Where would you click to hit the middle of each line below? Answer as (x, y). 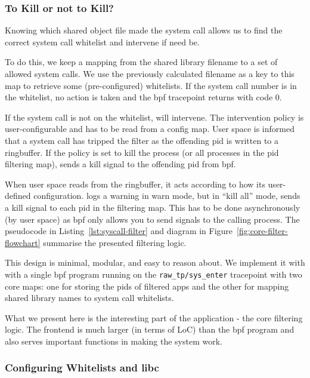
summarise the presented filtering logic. (115, 242)
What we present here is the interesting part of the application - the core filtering (154, 317)
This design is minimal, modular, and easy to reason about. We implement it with (155, 262)
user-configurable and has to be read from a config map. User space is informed (150, 129)
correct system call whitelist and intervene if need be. (102, 42)
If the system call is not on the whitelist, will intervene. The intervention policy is (154, 117)
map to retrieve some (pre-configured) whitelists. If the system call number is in (151, 85)
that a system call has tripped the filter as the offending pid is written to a (142, 140)
